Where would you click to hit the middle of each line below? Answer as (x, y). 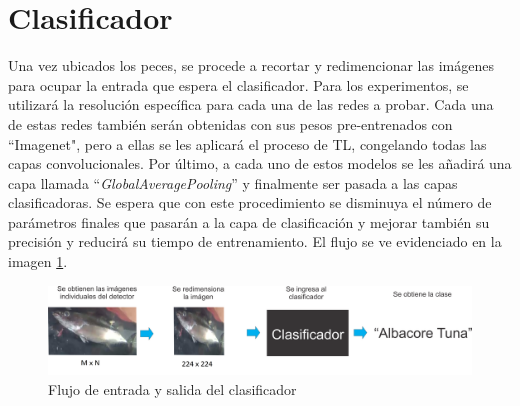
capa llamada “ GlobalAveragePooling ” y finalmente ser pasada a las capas (233, 182)
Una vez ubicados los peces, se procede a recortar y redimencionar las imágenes (251, 65)
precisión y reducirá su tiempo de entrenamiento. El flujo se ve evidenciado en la (255, 241)
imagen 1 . (38, 261)
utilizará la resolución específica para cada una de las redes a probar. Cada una (251, 104)
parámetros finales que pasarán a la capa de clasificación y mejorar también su (249, 221)
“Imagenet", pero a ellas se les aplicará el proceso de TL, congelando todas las (247, 143)
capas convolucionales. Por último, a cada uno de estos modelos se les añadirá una (260, 163)
